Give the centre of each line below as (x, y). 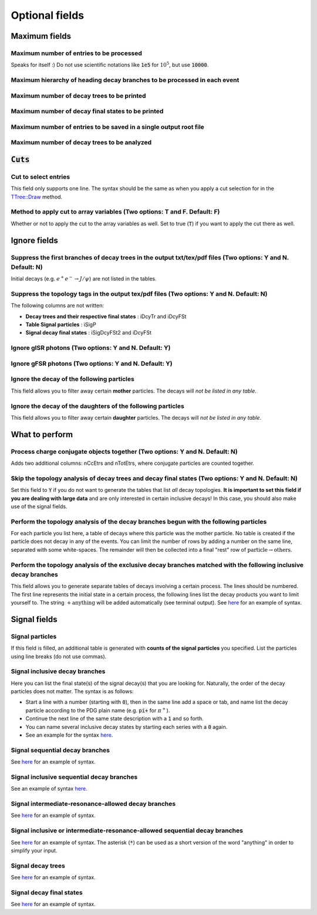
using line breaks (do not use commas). (59, 656)
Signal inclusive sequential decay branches (74, 776)
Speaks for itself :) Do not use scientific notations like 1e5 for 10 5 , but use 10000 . (110, 65)
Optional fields (48, 15)
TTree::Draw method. (37, 197)
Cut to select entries (41, 177)
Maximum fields (41, 36)
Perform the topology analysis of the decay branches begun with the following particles (139, 521)
